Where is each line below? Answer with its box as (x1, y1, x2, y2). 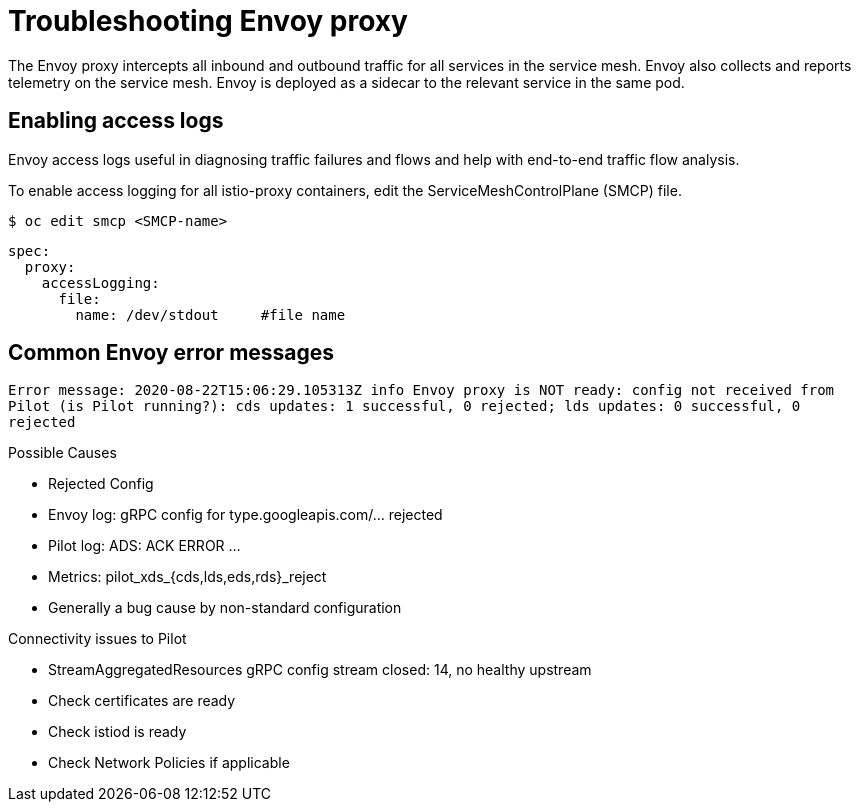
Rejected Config (48, 475, 154, 493)
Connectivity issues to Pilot (8, 630, 187, 648)
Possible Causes (8, 444, 117, 462)
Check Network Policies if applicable (48, 754, 290, 772)
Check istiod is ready (48, 723, 187, 741)
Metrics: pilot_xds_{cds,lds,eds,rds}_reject (48, 568, 327, 586)
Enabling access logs (8, 108, 224, 134)
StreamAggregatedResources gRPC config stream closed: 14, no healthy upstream (48, 661, 592, 679)
